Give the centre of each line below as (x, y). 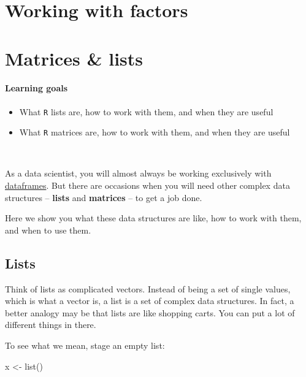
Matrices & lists (74, 58)
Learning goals (36, 88)
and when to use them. (48, 230)
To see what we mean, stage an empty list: (85, 345)
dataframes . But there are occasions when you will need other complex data (147, 185)
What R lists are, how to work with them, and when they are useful (146, 111)
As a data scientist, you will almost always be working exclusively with (138, 173)
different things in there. (51, 325)
